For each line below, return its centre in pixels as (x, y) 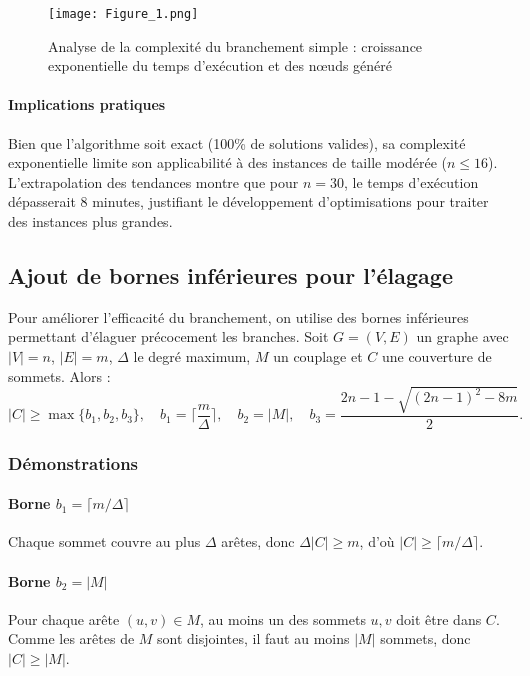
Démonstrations (73, 462)
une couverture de (436, 356)
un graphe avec (462, 336)
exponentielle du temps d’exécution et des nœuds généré (220, 65)
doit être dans (439, 618)
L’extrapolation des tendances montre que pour (153, 181)
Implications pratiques (87, 104)
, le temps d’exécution (411, 181)
